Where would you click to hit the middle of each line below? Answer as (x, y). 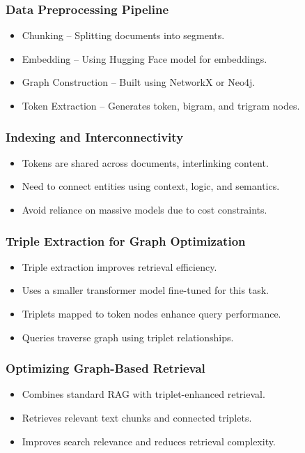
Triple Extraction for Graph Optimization (126, 240)
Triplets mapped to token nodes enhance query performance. (151, 313)
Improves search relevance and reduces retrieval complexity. (149, 441)
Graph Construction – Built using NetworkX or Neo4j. (139, 82)
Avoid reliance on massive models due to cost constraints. (144, 209)
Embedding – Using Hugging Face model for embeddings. (144, 58)
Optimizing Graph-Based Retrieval (105, 368)
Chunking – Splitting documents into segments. (123, 35)
